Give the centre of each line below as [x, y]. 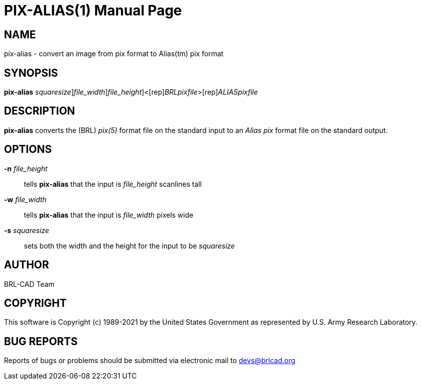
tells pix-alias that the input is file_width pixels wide [109, 215]
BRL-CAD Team [29, 284]
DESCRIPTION [40, 111]
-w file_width [25, 199]
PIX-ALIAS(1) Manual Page [93, 10]
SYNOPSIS [31, 73]
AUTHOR [27, 265]
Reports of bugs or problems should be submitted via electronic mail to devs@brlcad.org [150, 361]
